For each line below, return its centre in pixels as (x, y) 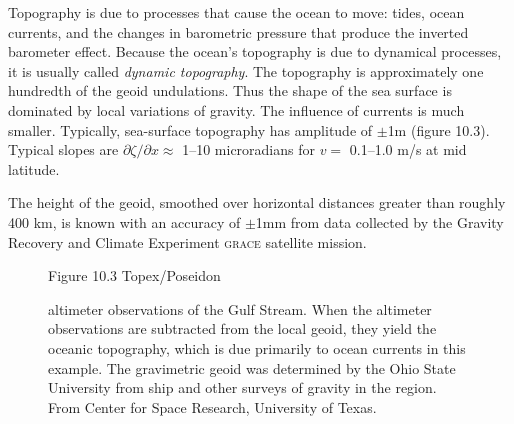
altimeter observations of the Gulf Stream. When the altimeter (240, 308)
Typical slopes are (63, 149)
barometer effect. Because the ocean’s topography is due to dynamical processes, (255, 51)
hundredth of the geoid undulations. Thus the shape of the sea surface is (230, 90)
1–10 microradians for (248, 149)
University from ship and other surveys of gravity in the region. (242, 387)
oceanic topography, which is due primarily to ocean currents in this (257, 347)
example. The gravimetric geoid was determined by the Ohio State (252, 367)
